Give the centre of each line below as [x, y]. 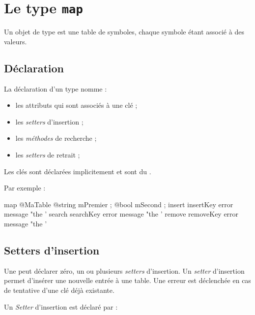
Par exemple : [25, 188]
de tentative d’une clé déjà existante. [59, 290]
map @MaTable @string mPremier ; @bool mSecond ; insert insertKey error [119, 204]
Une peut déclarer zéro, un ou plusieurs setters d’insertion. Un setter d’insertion [124, 270]
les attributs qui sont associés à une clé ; [76, 105]
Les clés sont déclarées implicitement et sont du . [78, 171]
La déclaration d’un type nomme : [56, 88]
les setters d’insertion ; [49, 121]
